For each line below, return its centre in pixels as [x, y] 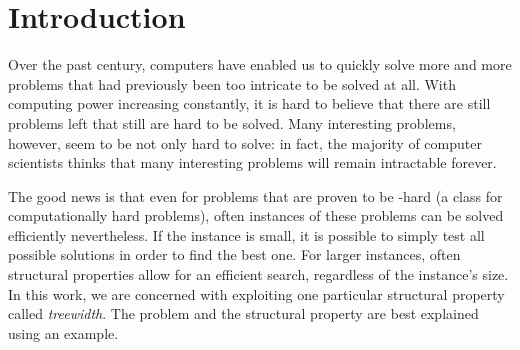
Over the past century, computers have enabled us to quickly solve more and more [260, 64]
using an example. [63, 332]
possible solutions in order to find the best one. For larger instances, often [234, 254]
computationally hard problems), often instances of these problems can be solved [256, 215]
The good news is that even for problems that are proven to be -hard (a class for [255, 195]
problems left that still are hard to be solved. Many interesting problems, [232, 122]
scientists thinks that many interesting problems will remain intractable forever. [252, 162]
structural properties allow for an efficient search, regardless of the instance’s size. [258, 274]
